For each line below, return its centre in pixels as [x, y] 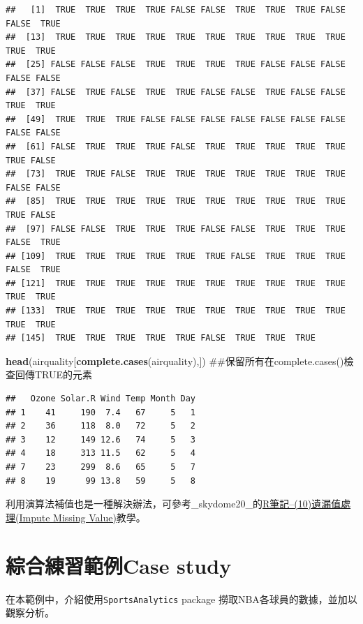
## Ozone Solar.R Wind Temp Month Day [101, 399]
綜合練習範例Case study [119, 565]
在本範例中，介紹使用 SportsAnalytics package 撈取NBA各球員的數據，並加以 [181, 599]
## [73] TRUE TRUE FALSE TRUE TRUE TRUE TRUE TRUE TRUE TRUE [176, 174]
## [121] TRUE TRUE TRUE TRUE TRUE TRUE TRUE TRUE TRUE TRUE [176, 283]
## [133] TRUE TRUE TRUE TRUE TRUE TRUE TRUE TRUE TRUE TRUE [176, 311]
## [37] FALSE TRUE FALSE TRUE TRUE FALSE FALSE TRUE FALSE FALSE [176, 92]
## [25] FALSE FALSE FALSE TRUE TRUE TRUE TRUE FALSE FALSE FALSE [176, 65]
